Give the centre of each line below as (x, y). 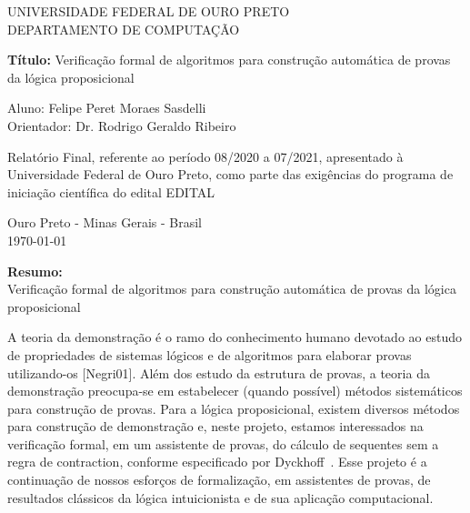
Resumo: (35, 271)
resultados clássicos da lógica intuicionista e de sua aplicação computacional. (220, 497)
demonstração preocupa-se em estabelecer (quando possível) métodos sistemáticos (235, 391)
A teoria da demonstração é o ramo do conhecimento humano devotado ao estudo (235, 337)
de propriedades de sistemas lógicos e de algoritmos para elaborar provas (210, 354)
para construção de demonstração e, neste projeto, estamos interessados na (215, 426)
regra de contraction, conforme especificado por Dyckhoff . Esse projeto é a (217, 462)
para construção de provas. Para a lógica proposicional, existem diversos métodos (234, 408)
